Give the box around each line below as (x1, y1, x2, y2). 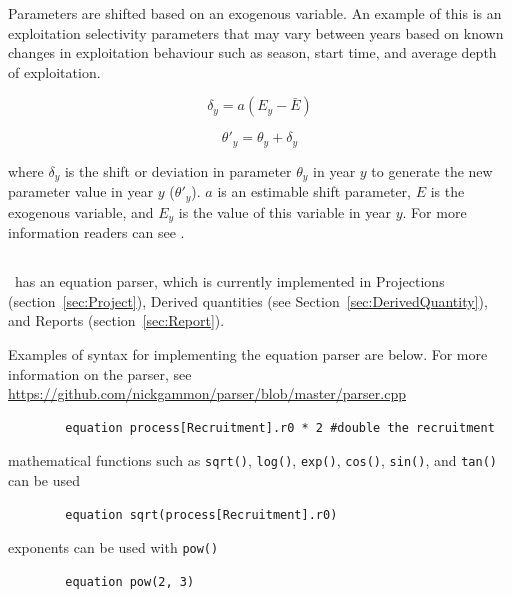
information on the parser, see (8, 363, 192, 384)
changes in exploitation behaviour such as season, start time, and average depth (8, 42, 497, 63)
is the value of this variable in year (178, 201, 392, 222)
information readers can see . (8, 222, 185, 243)
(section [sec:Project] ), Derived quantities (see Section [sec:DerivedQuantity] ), (8, 290, 488, 311)
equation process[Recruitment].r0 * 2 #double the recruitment (65, 420, 495, 435)
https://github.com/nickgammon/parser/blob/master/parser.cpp (8, 383, 406, 404)
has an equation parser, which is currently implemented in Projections (14, 271, 445, 292)
